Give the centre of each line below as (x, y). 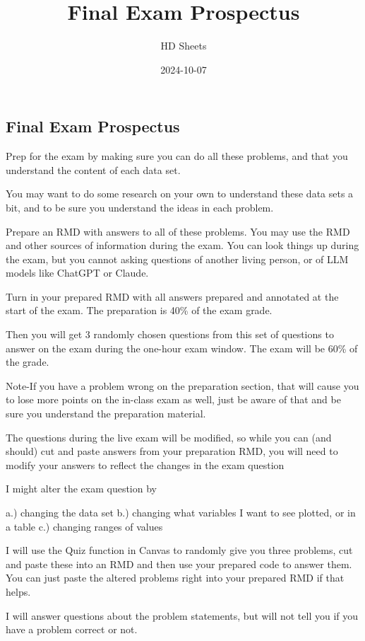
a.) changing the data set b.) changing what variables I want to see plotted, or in (181, 512)
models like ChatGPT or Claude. (77, 273)
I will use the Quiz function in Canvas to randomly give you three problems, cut (179, 550)
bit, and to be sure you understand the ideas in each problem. (140, 207)
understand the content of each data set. (93, 169)
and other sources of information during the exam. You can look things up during (182, 245)
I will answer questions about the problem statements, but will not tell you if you (182, 615)
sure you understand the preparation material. (106, 414)
